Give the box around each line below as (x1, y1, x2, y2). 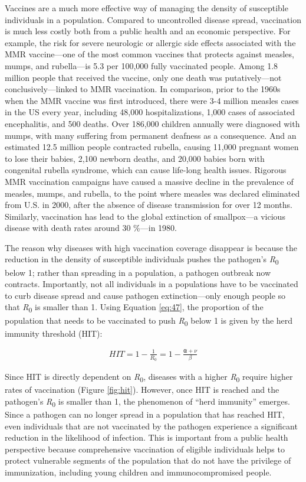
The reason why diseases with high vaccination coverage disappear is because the (5, 241, 298, 253)
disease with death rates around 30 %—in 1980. (5, 222, 177, 234)
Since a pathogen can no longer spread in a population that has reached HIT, (5, 408, 285, 420)
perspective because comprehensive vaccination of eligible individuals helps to (5, 442, 285, 455)
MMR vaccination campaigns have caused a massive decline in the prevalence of (5, 175, 294, 187)
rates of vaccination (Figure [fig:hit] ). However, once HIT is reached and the (5, 383, 279, 396)
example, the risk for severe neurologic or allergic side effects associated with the (5, 36, 296, 48)
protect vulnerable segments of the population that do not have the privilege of (5, 454, 291, 467)
